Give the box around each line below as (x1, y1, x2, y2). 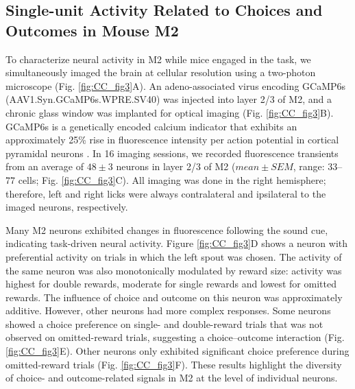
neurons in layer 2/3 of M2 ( (116, 159, 236, 174)
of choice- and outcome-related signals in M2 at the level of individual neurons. (5, 370, 338, 385)
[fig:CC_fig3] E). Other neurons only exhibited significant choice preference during (5, 344, 350, 358)
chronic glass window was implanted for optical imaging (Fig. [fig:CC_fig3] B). (5, 105, 334, 119)
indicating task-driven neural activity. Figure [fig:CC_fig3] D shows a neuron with (5, 236, 348, 250)
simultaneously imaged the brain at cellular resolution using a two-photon (5, 65, 316, 80)
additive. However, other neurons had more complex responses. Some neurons (5, 303, 331, 318)
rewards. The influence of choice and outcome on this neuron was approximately (5, 290, 343, 304)
